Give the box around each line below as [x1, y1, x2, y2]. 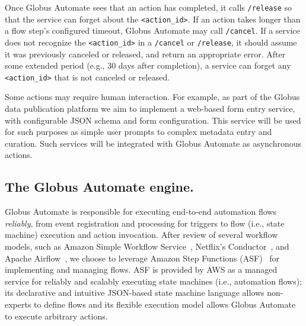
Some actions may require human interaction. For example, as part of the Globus [5, 91, 300, 103]
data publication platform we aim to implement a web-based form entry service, [5, 102, 295, 115]
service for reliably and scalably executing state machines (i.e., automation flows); [5, 275, 302, 287]
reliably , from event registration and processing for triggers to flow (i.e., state [5, 217, 285, 229]
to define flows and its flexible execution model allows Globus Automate [34, 298, 296, 310]
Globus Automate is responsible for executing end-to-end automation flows [5, 205, 276, 218]
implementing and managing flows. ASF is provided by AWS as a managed [5, 263, 278, 276]
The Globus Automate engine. [5, 177, 194, 196]
